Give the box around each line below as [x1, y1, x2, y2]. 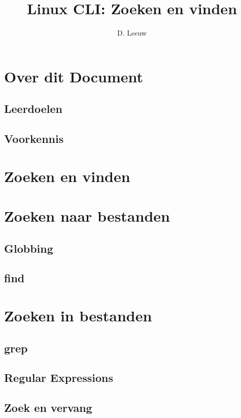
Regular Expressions [4, 370, 113, 385]
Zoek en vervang [4, 400, 92, 415]
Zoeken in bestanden [4, 305, 152, 325]
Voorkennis [4, 131, 64, 146]
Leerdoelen [4, 101, 63, 116]
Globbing [4, 240, 53, 256]
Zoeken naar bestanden [4, 205, 170, 226]
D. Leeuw [117, 27, 147, 38]
